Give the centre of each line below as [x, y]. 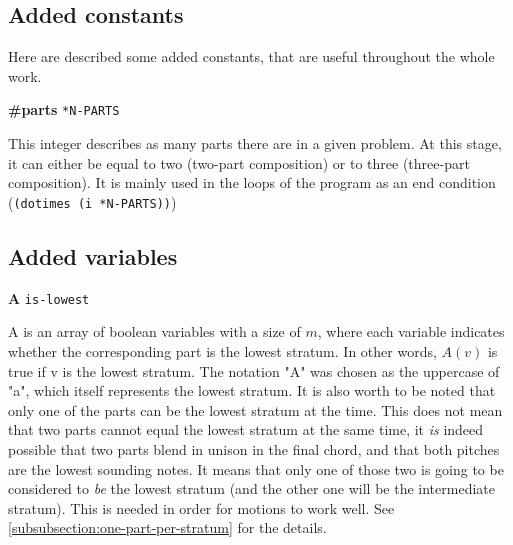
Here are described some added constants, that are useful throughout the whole [251, 56]
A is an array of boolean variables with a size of [154, 331]
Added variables [93, 255]
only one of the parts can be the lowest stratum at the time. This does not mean [255, 409]
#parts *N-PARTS [64, 109]
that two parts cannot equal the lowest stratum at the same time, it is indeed [246, 429]
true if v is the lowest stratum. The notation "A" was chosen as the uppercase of [254, 370]
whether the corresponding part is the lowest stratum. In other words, [222, 350]
